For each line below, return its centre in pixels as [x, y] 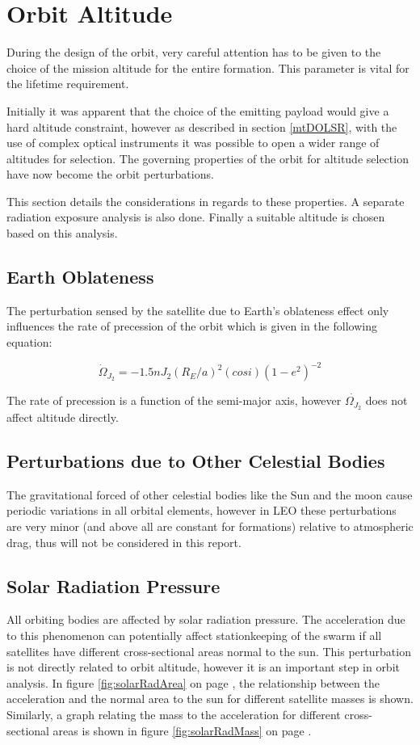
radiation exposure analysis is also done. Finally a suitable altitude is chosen [196, 217]
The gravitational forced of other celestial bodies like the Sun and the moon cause [210, 494]
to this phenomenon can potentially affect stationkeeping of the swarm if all [194, 635]
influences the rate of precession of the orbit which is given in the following [192, 326]
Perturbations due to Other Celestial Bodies [196, 460]
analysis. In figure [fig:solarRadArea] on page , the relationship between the [193, 682]
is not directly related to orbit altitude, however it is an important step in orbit [203, 667]
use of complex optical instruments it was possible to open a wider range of [193, 143]
